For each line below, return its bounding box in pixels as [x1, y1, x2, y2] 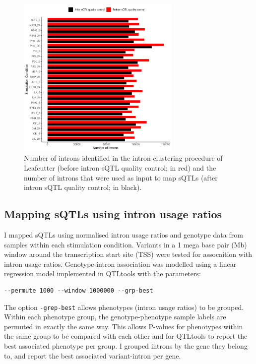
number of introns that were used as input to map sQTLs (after [24, 172, 218, 182]
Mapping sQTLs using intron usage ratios [4, 206, 222, 222]
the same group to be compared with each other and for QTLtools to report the [4, 331, 248, 341]
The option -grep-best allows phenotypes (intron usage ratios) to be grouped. [4, 302, 244, 312]
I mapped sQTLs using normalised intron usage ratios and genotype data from [4, 229, 243, 240]
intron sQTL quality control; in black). [24, 182, 142, 192]
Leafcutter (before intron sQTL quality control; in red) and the [24, 162, 216, 173]
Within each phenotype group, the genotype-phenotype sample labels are [4, 311, 226, 322]
